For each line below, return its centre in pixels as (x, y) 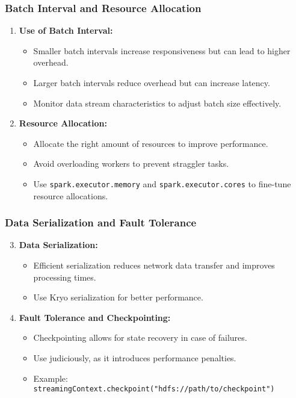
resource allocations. (71, 195)
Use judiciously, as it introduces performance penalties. (135, 358)
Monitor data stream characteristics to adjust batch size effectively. (157, 103)
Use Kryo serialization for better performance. (118, 297)
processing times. (65, 277)
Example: (51, 378)
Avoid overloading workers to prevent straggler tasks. (131, 163)
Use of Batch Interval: (66, 30)
